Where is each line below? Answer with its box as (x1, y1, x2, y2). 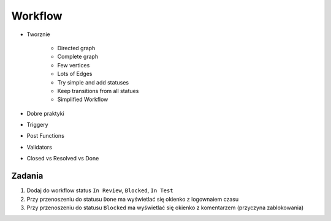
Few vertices (57, 61, 90, 69)
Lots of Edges (57, 70, 93, 78)
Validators (26, 143, 52, 151)
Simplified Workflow (57, 96, 108, 103)
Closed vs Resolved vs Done (26, 155, 99, 162)
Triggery (26, 121, 48, 129)
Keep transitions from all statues (57, 87, 139, 94)
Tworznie (26, 31, 50, 38)
